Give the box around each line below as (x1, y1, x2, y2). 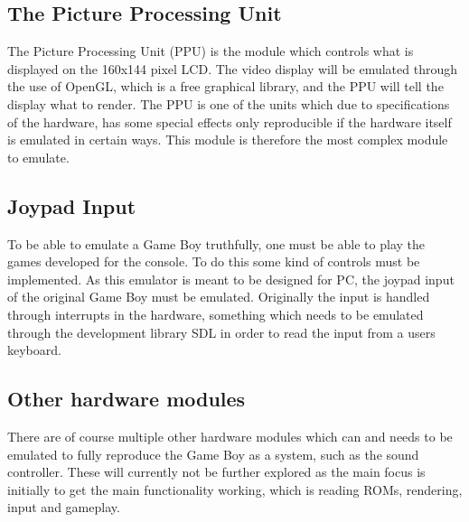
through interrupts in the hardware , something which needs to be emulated (7, 304, 424, 323)
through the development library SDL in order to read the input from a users (7, 322, 436, 341)
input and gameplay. (7, 498, 120, 517)
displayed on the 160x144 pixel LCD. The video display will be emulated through (7, 59, 457, 78)
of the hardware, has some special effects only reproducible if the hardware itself (7, 112, 452, 131)
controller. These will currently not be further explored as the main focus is (7, 462, 426, 481)
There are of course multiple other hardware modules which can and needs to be (7, 426, 453, 445)
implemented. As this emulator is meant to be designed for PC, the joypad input (7, 269, 455, 288)
